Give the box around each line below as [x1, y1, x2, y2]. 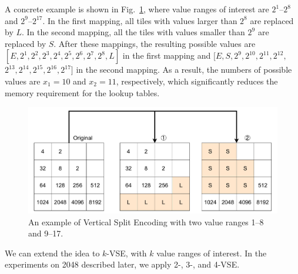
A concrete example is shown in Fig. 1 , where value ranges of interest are [5, 3, 269, 15]
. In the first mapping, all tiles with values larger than [42, 14, 237, 26]
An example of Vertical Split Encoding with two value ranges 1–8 [28, 215, 264, 228]
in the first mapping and [122, 49, 211, 62]
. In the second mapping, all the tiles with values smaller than [22, 26, 245, 38]
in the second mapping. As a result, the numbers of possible [76, 63, 292, 76]
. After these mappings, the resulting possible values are [53, 37, 256, 49]
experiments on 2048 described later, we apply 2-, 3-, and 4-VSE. [5, 258, 240, 270]
